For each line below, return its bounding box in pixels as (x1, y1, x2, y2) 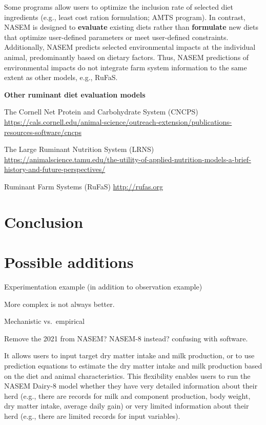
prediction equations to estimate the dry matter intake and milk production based (4, 360, 262, 371)
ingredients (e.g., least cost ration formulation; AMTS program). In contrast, (4, 11, 245, 22)
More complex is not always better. (4, 298, 115, 309)
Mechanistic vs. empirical (4, 316, 85, 326)
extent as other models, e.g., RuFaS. (4, 72, 118, 83)
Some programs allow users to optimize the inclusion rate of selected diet (4, 2, 233, 12)
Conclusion (4, 211, 84, 232)
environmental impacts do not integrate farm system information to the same (4, 62, 247, 72)
